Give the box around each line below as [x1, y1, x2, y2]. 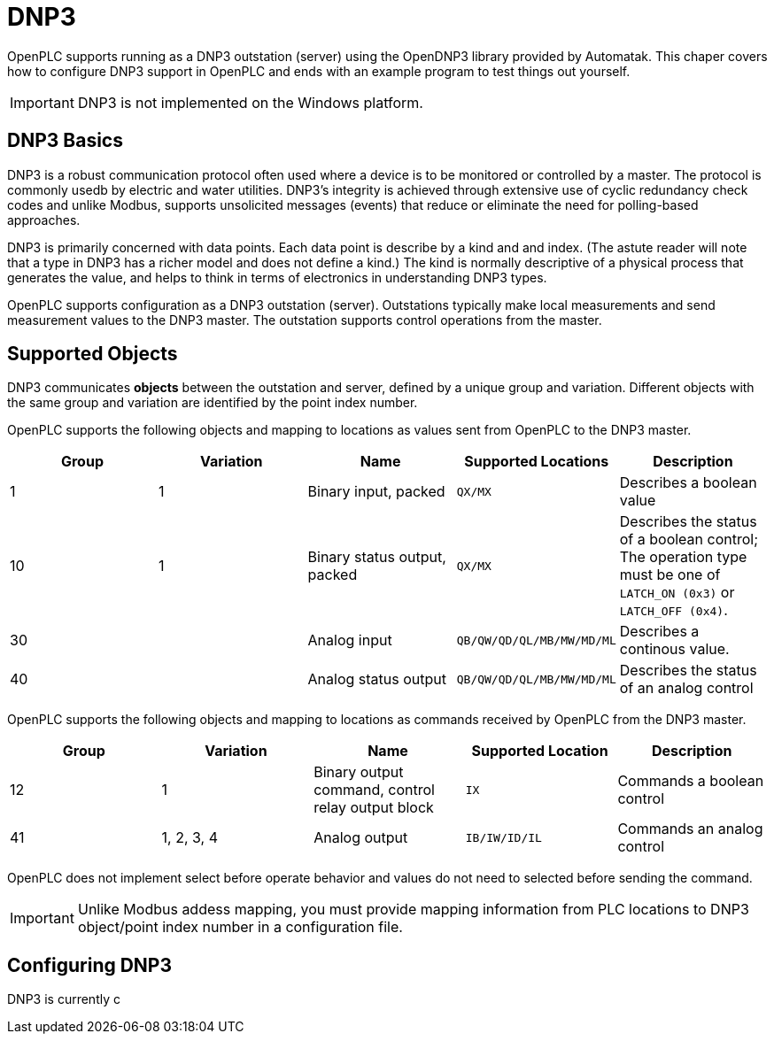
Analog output [313, 829, 408, 847]
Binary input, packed [307, 482, 445, 501]
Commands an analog [617, 820, 763, 838]
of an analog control [619, 679, 754, 698]
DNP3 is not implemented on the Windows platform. [77, 93, 423, 112]
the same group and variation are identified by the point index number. [7, 395, 418, 411]
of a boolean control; [619, 530, 759, 549]
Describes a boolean [619, 474, 757, 492]
